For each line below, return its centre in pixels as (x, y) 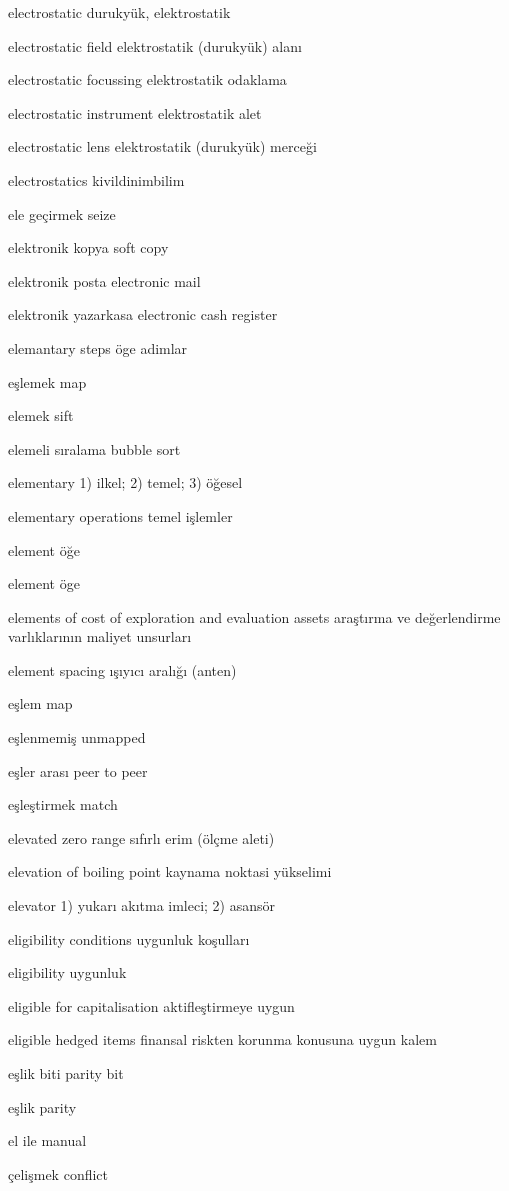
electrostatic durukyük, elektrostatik (119, 12)
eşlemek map (47, 381)
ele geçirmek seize (62, 213)
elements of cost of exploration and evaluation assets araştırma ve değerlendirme (254, 616)
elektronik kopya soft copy (88, 247)
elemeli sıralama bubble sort (94, 448)
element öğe (44, 549)
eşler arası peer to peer (78, 770)
